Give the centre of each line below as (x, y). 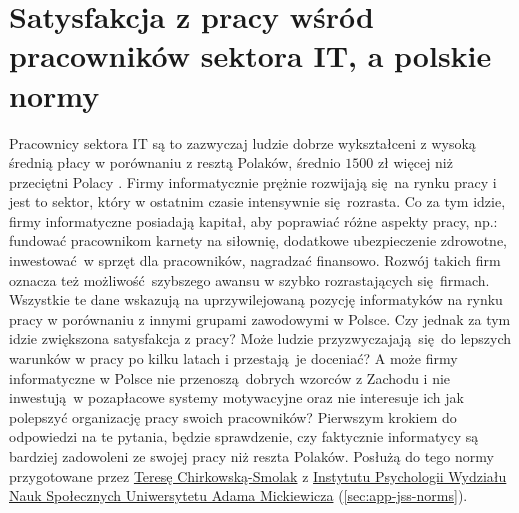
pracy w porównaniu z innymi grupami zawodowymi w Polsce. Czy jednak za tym (260, 318)
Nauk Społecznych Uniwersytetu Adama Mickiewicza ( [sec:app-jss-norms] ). (238, 495)
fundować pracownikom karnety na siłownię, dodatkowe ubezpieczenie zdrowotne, (258, 240)
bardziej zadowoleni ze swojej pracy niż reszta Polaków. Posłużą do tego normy (251, 456)
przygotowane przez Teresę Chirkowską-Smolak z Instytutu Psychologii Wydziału (258, 475)
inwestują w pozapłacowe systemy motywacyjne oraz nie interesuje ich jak (236, 397)
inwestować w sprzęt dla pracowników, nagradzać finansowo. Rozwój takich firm (255, 260)
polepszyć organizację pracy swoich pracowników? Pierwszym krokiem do (233, 416)
